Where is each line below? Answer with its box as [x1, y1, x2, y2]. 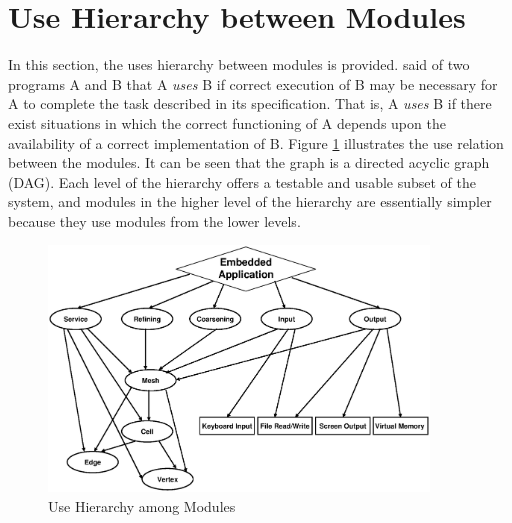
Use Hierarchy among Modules [48, 495, 236, 516]
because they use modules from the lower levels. [8, 210, 301, 231]
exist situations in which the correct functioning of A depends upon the [8, 112, 446, 133]
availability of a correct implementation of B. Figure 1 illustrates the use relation [8, 132, 504, 153]
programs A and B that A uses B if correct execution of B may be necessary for [8, 73, 498, 94]
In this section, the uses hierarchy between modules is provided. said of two [8, 54, 470, 75]
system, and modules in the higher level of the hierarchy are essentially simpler [8, 191, 492, 212]
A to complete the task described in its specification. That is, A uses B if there [8, 93, 492, 114]
